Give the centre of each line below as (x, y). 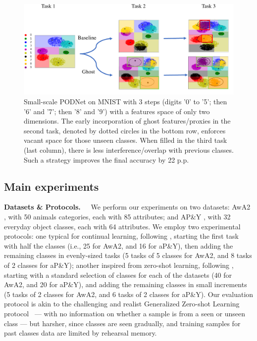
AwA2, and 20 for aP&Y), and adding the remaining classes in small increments (126, 284)
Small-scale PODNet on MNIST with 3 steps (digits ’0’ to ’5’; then (126, 102)
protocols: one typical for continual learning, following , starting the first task (121, 236)
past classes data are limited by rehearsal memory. (80, 333)
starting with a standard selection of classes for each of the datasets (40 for (118, 275)
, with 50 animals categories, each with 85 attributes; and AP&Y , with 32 (117, 216)
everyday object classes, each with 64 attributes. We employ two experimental (122, 226)
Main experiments (51, 186)
